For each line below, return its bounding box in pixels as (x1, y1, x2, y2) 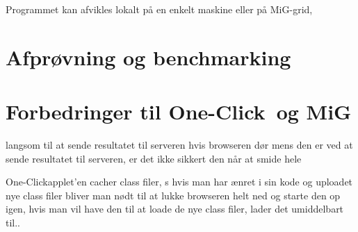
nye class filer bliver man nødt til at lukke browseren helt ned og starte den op (6, 188, 341, 202)
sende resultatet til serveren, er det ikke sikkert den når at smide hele (6, 151, 302, 165)
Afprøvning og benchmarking (6, 42, 291, 71)
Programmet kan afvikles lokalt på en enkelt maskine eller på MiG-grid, (6, 2, 313, 16)
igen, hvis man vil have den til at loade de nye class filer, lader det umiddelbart (6, 201, 344, 216)
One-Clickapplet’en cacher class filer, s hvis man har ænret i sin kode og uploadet (6, 174, 353, 189)
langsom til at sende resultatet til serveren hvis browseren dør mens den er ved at (6, 138, 353, 152)
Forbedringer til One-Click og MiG (6, 97, 352, 126)
